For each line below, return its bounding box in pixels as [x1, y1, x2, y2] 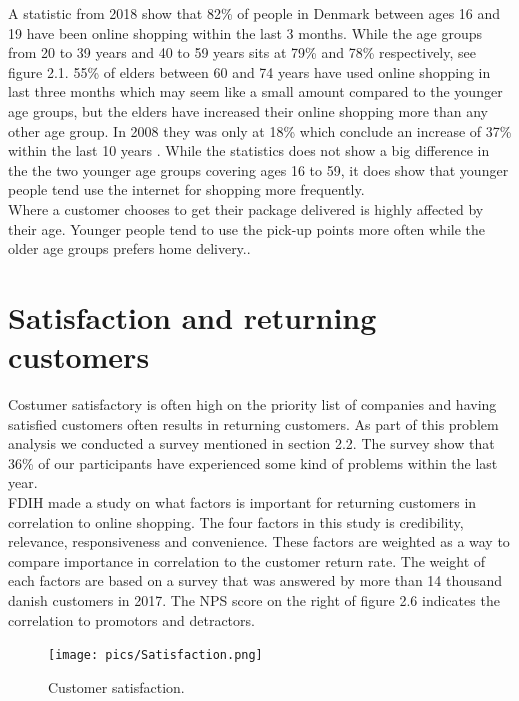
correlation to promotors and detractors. [8, 609, 255, 630]
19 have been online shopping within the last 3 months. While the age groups [8, 22, 483, 43]
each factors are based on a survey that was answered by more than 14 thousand [8, 570, 503, 591]
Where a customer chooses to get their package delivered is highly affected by [8, 198, 484, 219]
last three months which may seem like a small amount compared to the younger [8, 81, 503, 102]
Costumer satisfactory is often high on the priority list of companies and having [8, 394, 497, 415]
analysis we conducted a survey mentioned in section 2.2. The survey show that [8, 433, 495, 454]
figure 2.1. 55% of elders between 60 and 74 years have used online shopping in [8, 61, 491, 82]
